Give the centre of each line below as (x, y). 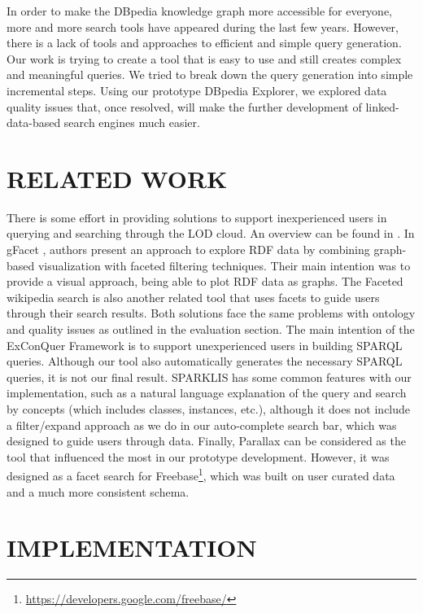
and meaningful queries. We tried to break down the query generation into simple (210, 74)
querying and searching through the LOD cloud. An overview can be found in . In (211, 233)
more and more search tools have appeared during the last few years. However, (203, 26)
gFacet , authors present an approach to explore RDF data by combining (188, 250)
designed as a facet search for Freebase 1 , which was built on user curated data (201, 475)
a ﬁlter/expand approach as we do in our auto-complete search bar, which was (202, 425)
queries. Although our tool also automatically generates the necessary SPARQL (205, 361)
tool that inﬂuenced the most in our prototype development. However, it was (198, 456)
